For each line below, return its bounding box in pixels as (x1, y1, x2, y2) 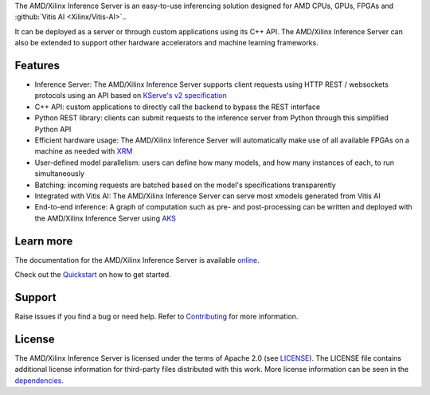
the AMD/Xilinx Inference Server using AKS (34, 213, 177, 223)
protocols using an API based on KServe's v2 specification (34, 91, 227, 100)
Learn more (14, 234, 73, 248)
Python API (34, 124, 72, 134)
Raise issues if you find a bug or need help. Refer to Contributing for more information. (14, 311, 299, 321)
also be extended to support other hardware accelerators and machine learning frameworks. (14, 38, 319, 48)
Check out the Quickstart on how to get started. (14, 270, 171, 280)
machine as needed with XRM (34, 147, 133, 156)
